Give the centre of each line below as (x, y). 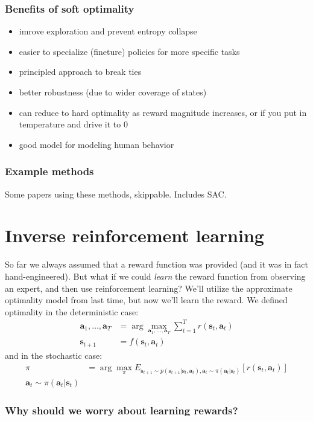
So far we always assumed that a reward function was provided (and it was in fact (156, 264)
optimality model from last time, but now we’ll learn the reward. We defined (146, 300)
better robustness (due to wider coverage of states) (113, 92)
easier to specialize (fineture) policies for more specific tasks (129, 51)
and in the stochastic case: (54, 355)
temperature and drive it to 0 (73, 124)
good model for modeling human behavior (96, 144)
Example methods (49, 171)
